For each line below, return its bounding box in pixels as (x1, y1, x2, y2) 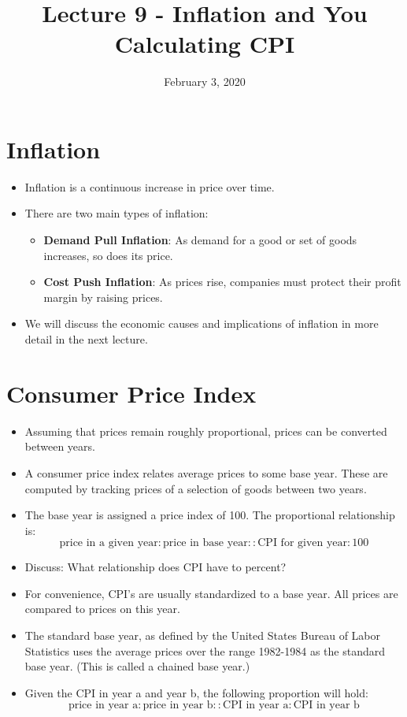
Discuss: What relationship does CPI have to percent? (24, 559, 287, 575)
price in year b (142, 700, 213, 711)
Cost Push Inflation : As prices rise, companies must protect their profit (43, 273, 401, 290)
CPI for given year (257, 537, 348, 549)
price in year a (68, 700, 139, 711)
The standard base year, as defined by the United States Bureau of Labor (24, 627, 380, 644)
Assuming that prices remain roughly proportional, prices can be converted (24, 422, 387, 439)
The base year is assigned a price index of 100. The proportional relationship (24, 507, 395, 523)
